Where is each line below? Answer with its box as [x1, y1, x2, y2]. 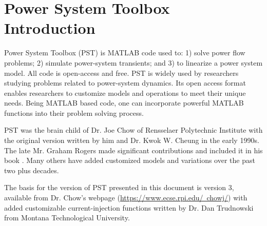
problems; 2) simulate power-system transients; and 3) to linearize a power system [4, 57, 263, 68]
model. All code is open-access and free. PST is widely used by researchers [4, 67, 239, 78]
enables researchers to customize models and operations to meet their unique [4, 87, 246, 98]
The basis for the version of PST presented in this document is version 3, [4, 182, 234, 193]
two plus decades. [4, 165, 59, 175]
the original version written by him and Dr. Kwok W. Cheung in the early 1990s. [4, 135, 259, 146]
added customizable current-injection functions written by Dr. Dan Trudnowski [4, 202, 254, 213]
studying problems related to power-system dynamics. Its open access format [4, 77, 246, 88]
